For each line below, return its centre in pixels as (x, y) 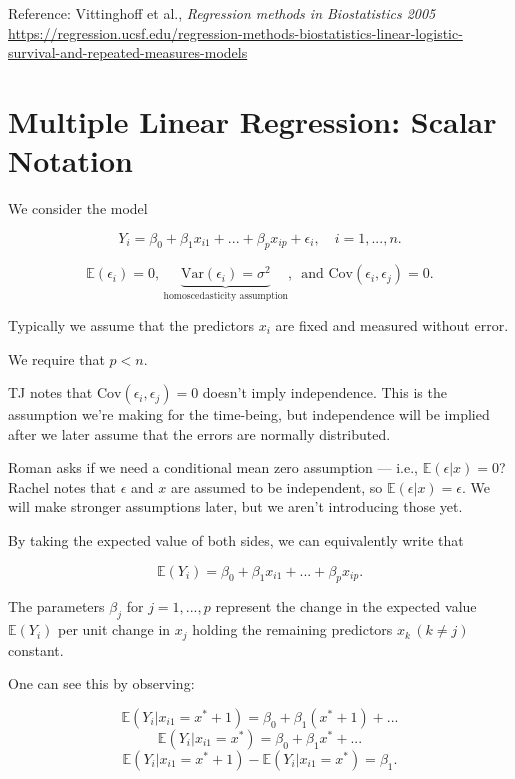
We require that (56, 358)
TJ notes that (50, 392)
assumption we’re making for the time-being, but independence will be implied (249, 414)
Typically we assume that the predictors (131, 324)
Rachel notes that (62, 486)
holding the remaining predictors (292, 629)
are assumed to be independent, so (276, 486)
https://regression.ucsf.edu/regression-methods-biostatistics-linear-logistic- (235, 32)
